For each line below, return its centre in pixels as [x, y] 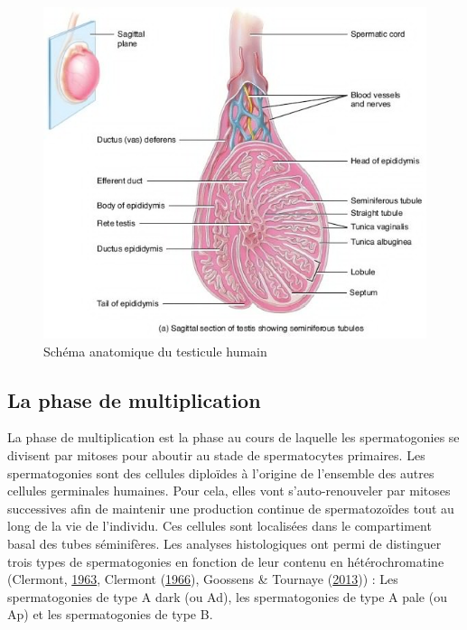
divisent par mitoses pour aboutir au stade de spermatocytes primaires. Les [216, 454]
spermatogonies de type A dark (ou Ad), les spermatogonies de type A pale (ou [227, 596]
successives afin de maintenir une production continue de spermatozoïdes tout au [231, 508]
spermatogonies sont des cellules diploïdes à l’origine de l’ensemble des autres [221, 472]
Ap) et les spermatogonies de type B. [110, 614]
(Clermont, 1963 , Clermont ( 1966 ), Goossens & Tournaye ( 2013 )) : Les [203, 579]
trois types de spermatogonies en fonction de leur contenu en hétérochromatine [226, 561]
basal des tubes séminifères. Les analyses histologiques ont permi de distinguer [224, 543]
